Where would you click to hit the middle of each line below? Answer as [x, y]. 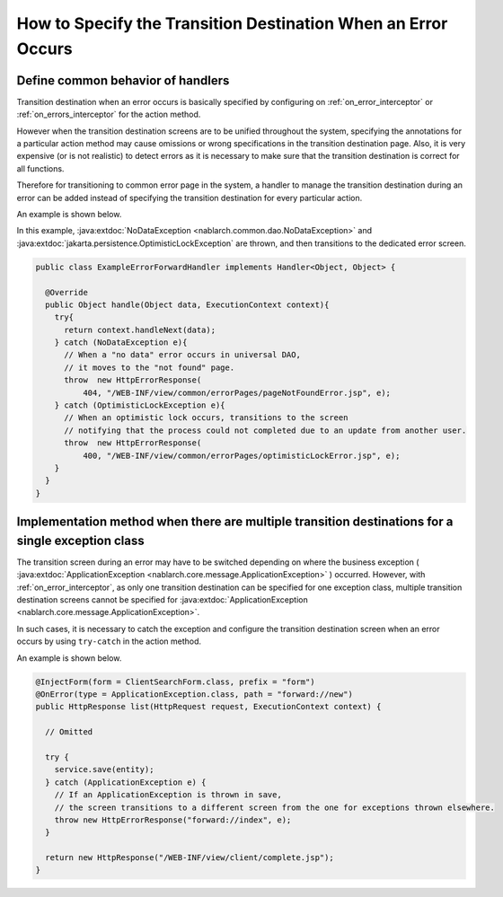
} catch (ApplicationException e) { [126, 782]
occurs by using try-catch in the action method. [109, 641]
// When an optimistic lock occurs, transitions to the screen [206, 418]
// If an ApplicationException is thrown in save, [168, 795]
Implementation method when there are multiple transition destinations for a [235, 522]
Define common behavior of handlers [123, 80]
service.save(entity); [104, 769]
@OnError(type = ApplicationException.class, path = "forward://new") [194, 694]
